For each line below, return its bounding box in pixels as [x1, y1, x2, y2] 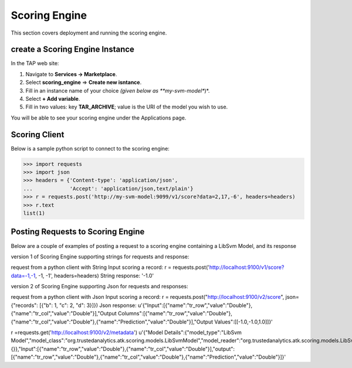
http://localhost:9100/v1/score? [209, 264, 285, 271]
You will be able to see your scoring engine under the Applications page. [11, 114, 187, 121]
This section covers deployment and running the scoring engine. [11, 29, 167, 36]
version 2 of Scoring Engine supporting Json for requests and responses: [11, 283, 189, 290]
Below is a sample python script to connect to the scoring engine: [11, 145, 170, 152]
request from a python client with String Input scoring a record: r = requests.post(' [11, 264, 209, 271]
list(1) [23, 210, 45, 217]
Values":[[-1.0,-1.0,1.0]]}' [214, 318, 273, 325]
